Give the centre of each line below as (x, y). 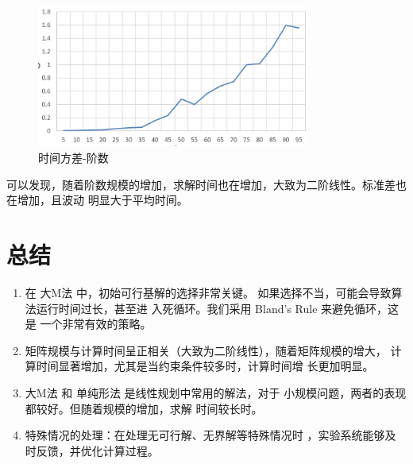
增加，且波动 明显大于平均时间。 (102, 200)
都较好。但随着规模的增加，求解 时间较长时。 (144, 408)
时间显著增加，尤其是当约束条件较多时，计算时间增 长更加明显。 (205, 366)
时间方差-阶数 (73, 158)
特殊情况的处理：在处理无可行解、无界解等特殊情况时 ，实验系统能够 (205, 435)
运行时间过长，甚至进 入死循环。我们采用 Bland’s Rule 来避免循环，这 (218, 308)
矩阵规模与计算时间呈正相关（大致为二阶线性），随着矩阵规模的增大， (206, 350)
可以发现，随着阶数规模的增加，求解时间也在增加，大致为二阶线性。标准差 (201, 184)
